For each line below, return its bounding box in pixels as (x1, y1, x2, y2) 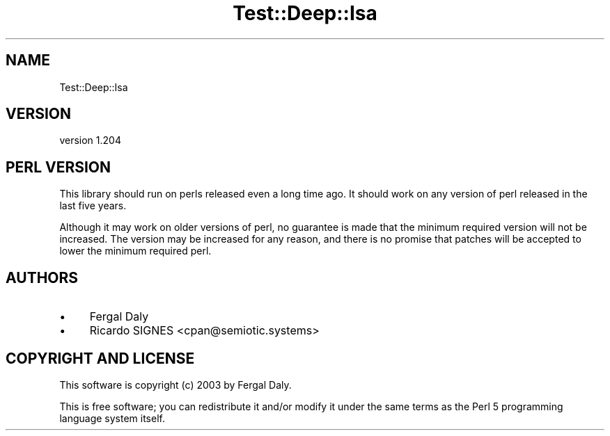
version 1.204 (59, 134, 121, 147)
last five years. (59, 200, 127, 212)
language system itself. (59, 412, 165, 424)
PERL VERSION (6, 158, 111, 176)
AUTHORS (6, 268, 79, 286)
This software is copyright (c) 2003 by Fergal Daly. (59, 378, 292, 391)
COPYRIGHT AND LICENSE (6, 349, 195, 367)
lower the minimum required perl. (59, 245, 212, 257)
